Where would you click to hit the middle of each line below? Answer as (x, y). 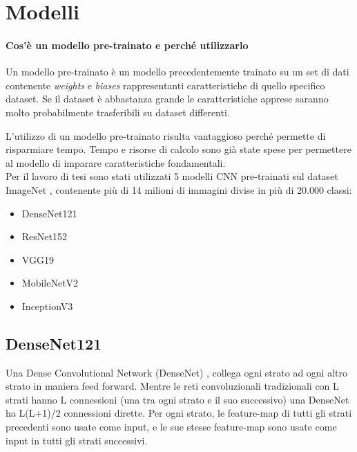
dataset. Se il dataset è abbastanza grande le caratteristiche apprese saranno (167, 99)
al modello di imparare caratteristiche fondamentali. (116, 162)
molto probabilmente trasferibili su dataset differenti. (118, 112)
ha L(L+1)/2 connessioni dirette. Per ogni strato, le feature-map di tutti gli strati (179, 413)
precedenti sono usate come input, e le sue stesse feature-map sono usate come (171, 427)
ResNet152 (44, 236)
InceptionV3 (47, 306)
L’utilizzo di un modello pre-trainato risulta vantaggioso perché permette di (166, 135)
